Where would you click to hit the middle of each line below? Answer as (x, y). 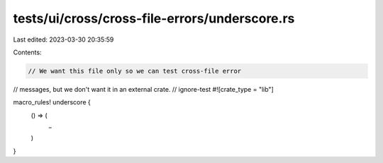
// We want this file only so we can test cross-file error (135, 71)
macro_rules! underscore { (52, 102)
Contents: (27, 52)
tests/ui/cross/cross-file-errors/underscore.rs (154, 18)
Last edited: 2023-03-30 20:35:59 (63, 40)
